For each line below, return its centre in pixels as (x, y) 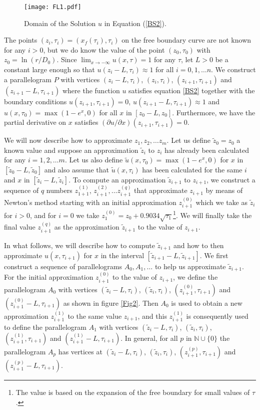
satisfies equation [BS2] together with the (192, 90)
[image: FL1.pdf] (53, 7)
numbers (59, 190)
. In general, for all (149, 338)
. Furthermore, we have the (214, 112)
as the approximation (87, 227)
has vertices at (80, 351)
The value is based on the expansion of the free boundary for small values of (133, 392)
